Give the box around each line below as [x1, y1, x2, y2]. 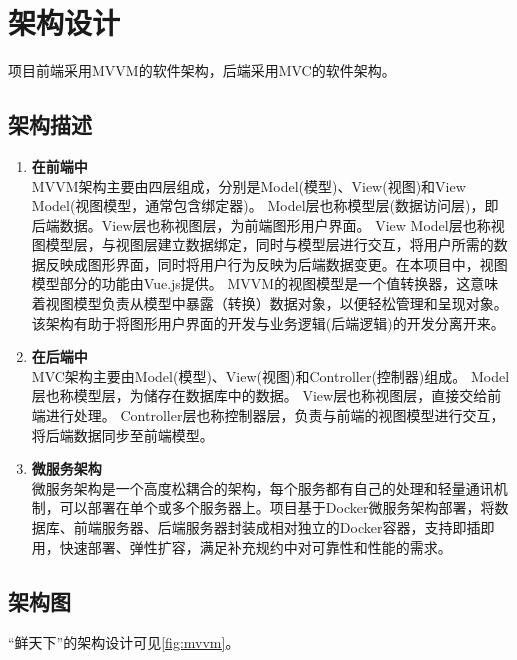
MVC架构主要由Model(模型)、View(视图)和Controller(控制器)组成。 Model [31, 365, 510, 386]
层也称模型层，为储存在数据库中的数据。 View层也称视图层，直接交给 [31, 385, 488, 406]
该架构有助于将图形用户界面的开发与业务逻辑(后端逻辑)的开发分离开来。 [31, 312, 505, 333]
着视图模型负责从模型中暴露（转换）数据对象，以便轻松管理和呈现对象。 [31, 293, 508, 314]
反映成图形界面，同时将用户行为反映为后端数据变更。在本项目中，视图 [45, 253, 508, 274]
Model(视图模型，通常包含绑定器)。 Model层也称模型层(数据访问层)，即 [31, 195, 499, 216]
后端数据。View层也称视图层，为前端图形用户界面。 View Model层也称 [31, 214, 491, 235]
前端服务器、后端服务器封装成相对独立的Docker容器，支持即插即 [73, 517, 495, 538]
